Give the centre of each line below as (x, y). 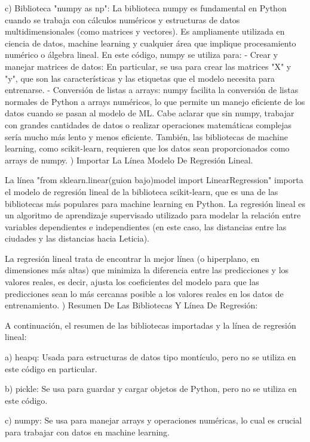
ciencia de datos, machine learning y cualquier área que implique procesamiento (151, 43)
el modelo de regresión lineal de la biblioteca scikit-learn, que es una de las (142, 191)
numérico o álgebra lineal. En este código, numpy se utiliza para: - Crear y (142, 55)
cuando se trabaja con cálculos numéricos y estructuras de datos (122, 19)
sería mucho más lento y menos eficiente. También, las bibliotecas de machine (147, 136)
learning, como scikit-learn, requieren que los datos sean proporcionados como (147, 148)
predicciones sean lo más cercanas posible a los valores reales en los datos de (144, 293)
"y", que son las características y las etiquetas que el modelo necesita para (140, 78)
